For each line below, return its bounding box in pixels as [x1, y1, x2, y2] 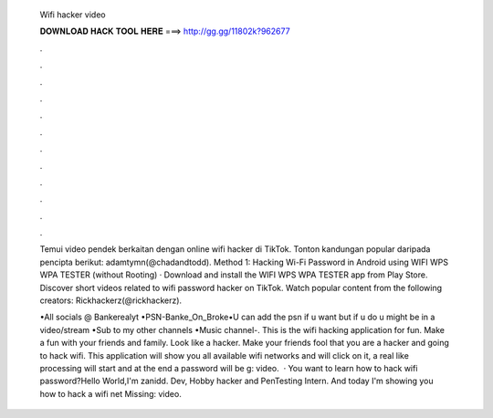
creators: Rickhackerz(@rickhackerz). [39, 295, 183, 306]
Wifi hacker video [39, 9, 106, 20]
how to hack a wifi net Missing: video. [39, 388, 182, 399]
